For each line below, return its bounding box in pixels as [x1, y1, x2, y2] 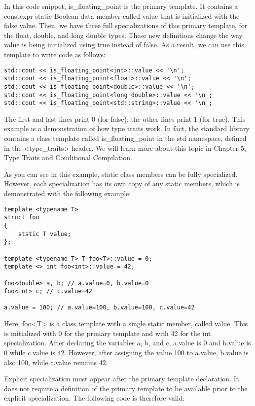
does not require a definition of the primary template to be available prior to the [4, 383, 248, 393]
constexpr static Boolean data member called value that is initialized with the [4, 10, 240, 21]
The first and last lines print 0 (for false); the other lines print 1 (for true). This [4, 113, 246, 124]
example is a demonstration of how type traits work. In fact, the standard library [4, 123, 250, 134]
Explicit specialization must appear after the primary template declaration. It [4, 373, 239, 384]
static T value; [18, 230, 72, 237]
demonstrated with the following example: [4, 188, 131, 198]
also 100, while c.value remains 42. [4, 357, 108, 367]
